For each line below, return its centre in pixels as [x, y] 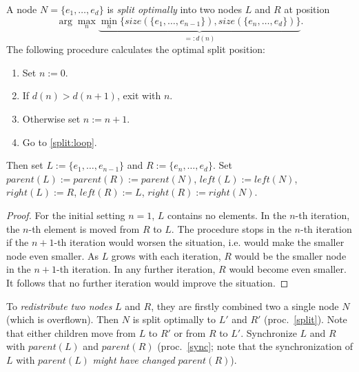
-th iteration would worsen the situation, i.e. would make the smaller [199, 242]
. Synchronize [269, 332]
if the [18, 242]
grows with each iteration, [166, 255]
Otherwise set [51, 119]
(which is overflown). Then [63, 319]
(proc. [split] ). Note [306, 319]
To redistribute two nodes [59, 306]
